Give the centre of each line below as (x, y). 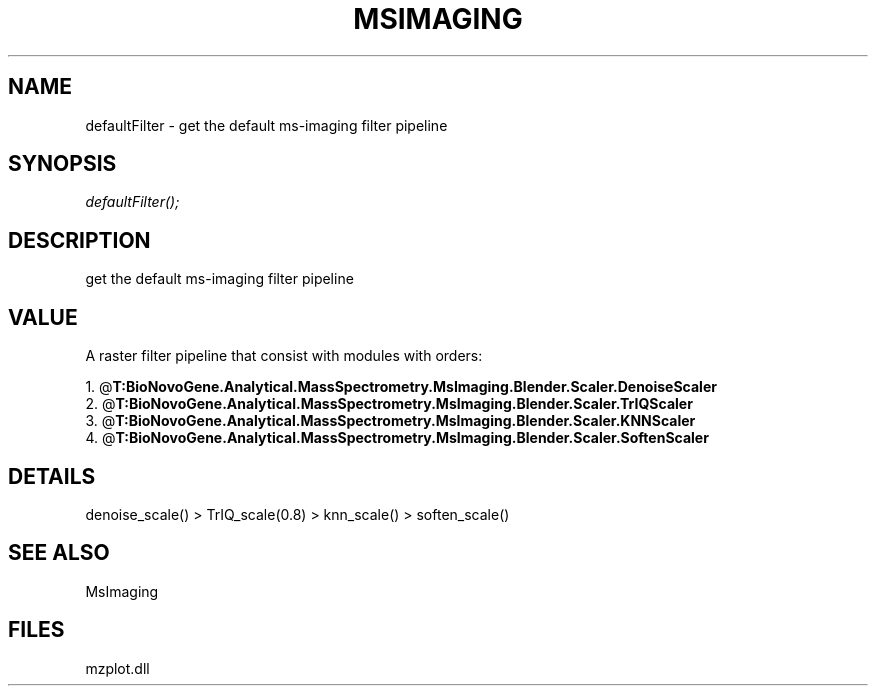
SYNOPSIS (62, 164)
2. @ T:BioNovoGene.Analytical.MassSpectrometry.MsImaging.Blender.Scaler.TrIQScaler (389, 404)
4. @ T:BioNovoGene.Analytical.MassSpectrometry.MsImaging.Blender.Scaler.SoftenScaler (397, 438)
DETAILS (52, 476)
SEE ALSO (59, 553)
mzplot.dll (117, 668)
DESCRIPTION (79, 240)
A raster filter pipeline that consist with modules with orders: (284, 356)
